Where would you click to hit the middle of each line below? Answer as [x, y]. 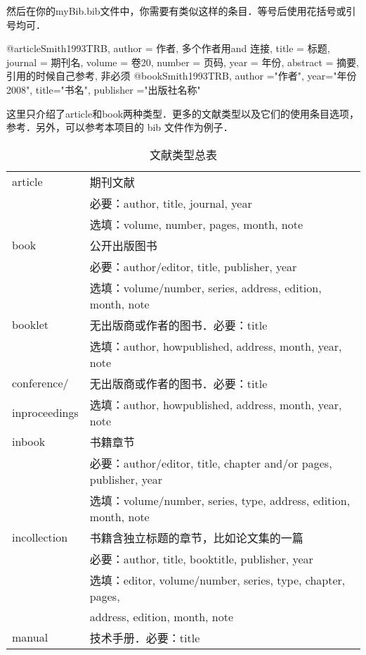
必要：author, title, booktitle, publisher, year [201, 559]
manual [30, 637]
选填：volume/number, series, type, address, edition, [220, 500]
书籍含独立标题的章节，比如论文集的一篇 [196, 537]
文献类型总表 [183, 154]
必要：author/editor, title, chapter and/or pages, [211, 463]
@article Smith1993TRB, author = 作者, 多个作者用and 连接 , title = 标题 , [168, 48]
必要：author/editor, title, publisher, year [193, 266]
